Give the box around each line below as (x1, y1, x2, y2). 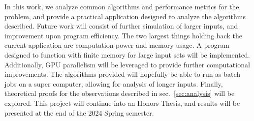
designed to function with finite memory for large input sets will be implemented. (4, 49, 250, 60)
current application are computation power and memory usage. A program (4, 40, 229, 50)
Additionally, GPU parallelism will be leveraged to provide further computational (4, 59, 250, 69)
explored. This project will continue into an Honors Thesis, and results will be (4, 97, 240, 108)
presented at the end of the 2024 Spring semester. (4, 107, 154, 118)
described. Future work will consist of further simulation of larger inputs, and (4, 21, 238, 31)
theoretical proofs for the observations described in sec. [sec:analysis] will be (4, 88, 235, 98)
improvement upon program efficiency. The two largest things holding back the (4, 30, 242, 40)
